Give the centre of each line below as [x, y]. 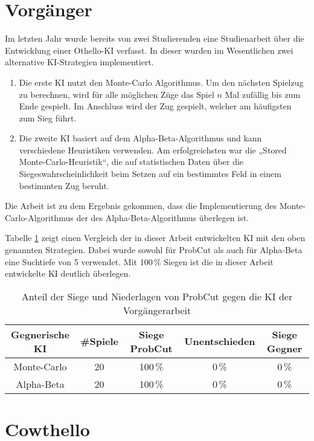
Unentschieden [220, 341]
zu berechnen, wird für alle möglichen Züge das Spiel [117, 94]
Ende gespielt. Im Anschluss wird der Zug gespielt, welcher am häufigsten [155, 106]
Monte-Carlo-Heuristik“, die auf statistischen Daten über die [131, 162]
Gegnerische [40, 334]
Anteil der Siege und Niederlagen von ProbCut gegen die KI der [157, 296]
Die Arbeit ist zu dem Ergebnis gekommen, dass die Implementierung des [141, 206]
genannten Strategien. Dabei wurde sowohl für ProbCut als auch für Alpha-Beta [154, 250]
